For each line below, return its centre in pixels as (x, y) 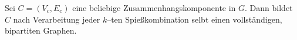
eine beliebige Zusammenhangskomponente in (154, 8)
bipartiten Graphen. (41, 30)
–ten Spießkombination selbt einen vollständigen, (195, 19)
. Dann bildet (269, 8)
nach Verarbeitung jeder (57, 19)
